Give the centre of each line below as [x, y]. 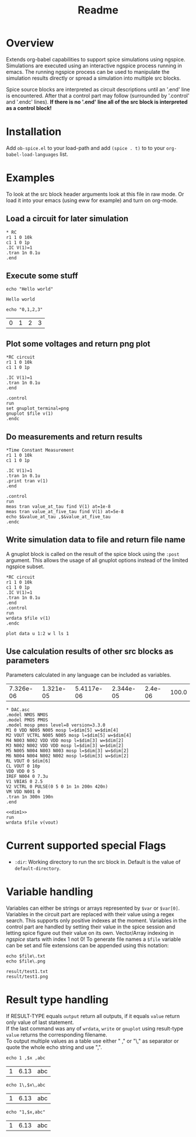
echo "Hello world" [30, 289]
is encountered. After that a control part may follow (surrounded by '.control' [98, 95]
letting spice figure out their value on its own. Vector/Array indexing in [90, 933]
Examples [30, 178]
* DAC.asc [18, 709]
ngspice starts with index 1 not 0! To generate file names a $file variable [94, 939]
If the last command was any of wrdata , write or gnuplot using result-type [95, 1028]
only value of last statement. [40, 1022]
